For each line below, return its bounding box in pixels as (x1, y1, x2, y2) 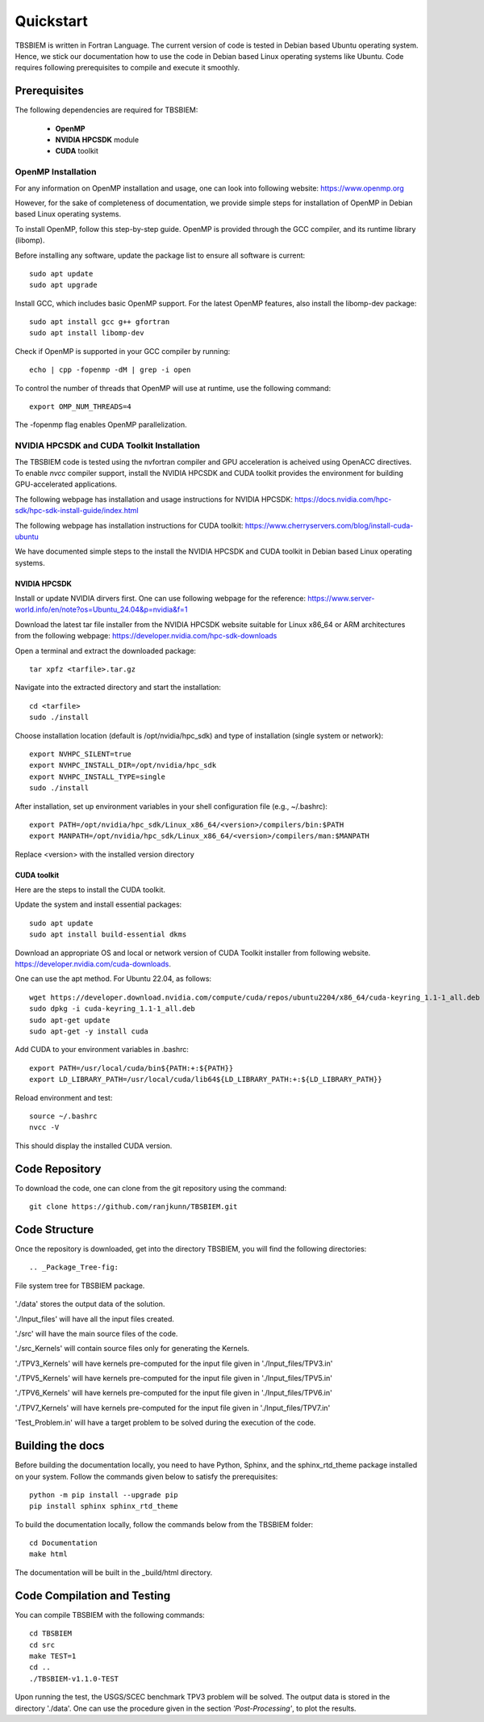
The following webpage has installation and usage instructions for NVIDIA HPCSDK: (15, 494, 294, 504)
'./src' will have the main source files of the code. (15, 1328, 178, 1338)
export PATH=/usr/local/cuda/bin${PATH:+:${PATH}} (29, 1063, 234, 1072)
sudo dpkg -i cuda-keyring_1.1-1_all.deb (29, 1004, 195, 1013)
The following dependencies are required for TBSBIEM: (15, 105, 198, 115)
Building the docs (15, 1439, 105, 1453)
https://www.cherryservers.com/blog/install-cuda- (244, 520, 414, 530)
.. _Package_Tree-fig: (29, 1263, 119, 1272)
